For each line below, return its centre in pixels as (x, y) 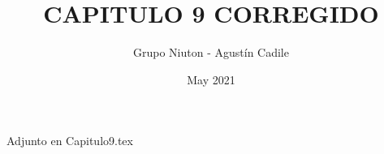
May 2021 (211, 79)
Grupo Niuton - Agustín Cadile (211, 52)
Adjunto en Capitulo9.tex (70, 141)
